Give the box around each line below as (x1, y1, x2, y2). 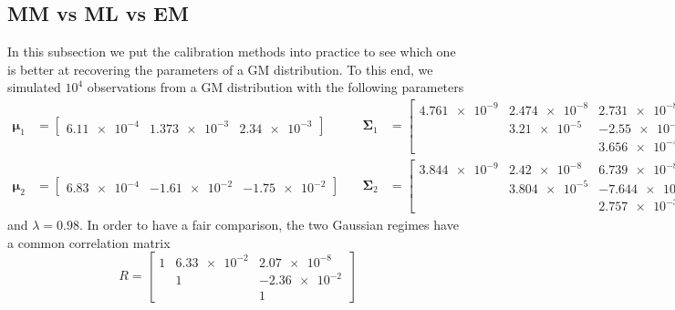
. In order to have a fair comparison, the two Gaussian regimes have (78, 215, 459, 234)
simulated (7, 77, 61, 97)
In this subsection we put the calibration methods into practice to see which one (7, 42, 456, 61)
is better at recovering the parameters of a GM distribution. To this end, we (7, 59, 433, 78)
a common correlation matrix (7, 232, 171, 252)
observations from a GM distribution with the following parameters (87, 77, 464, 97)
